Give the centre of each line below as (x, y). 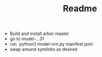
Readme (80, 9)
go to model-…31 (27, 39)
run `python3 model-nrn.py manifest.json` (52, 44)
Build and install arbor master (39, 34)
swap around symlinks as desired (43, 49)
